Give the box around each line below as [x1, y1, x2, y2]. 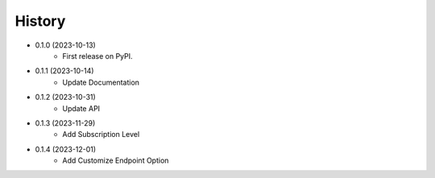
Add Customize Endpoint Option [62, 155, 169, 165]
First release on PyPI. [62, 51, 133, 60]
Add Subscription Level [62, 130, 140, 139]
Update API [62, 103, 101, 113]
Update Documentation [62, 77, 140, 87]
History [14, 12, 66, 30]
